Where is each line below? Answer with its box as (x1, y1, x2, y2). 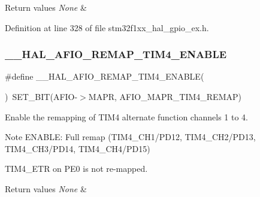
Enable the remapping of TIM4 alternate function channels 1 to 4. (5, 110, 248, 123)
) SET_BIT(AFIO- (5, 90, 78, 102)
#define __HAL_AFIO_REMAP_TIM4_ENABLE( (5, 70, 204, 83)
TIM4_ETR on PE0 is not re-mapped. (5, 162, 148, 175)
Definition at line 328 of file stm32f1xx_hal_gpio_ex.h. (5, 21, 209, 34)
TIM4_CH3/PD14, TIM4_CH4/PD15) (5, 142, 150, 154)
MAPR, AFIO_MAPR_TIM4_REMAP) (88, 90, 241, 102)
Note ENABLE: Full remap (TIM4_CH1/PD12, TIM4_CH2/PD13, (5, 131, 256, 143)
